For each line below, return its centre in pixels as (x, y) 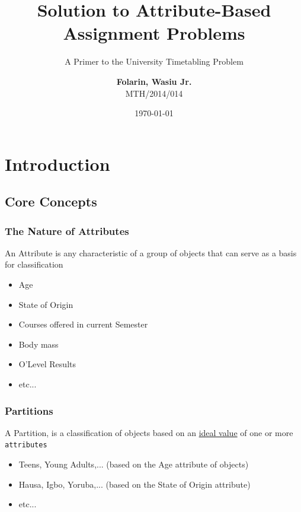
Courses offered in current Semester (83, 324)
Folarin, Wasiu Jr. (154, 81)
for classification (34, 264)
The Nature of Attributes (67, 230)
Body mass (39, 344)
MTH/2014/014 (154, 93)
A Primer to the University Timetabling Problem (154, 61)
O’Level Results (47, 364)
